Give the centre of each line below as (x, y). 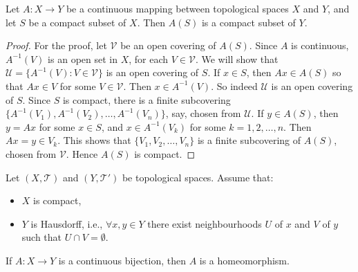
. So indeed (234, 85)
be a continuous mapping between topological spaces (177, 8)
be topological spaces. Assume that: (198, 177)
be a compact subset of (77, 22)
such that (42, 237)
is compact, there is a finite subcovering (147, 99)
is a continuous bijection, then (122, 260)
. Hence (82, 153)
